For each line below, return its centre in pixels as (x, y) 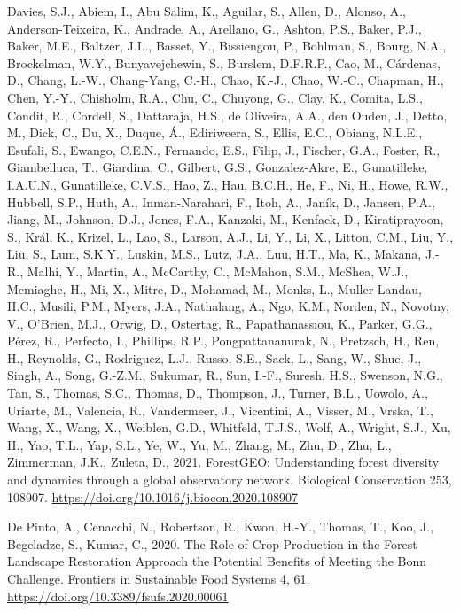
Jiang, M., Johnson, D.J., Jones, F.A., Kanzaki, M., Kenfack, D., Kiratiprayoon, (226, 219)
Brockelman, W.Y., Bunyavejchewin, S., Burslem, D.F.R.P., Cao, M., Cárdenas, (224, 62)
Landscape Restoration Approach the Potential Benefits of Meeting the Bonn (217, 561)
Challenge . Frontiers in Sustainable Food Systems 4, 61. (159, 578)
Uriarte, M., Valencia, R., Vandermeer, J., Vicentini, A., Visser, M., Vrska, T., (220, 410)
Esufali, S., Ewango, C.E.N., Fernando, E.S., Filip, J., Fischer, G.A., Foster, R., (224, 149)
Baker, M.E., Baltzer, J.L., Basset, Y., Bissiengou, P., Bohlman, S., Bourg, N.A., (227, 46)
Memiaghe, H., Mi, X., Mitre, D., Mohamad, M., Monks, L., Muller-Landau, (214, 288)
